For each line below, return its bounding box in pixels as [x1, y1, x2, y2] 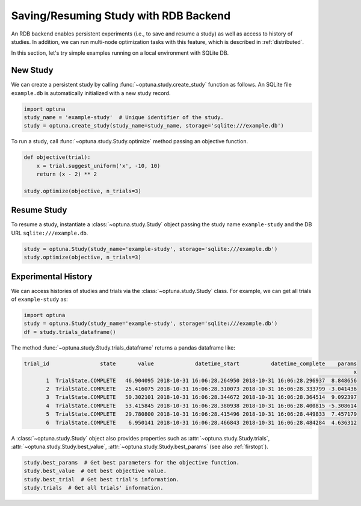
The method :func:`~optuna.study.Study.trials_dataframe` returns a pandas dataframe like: [11, 344, 236, 351]
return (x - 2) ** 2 [36, 171, 97, 177]
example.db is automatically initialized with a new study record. [11, 89, 171, 96]
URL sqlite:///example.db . [11, 229, 88, 236]
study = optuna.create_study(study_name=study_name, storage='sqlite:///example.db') [23, 122, 284, 129]
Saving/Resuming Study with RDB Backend [11, 9, 231, 22]
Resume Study [11, 205, 67, 215]
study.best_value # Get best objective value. [23, 467, 167, 475]
